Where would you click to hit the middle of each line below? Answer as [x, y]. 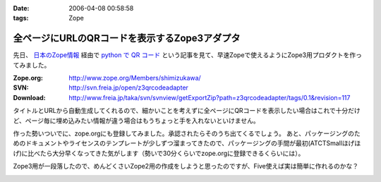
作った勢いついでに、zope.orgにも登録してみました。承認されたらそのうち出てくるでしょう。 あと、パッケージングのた [187, 133]
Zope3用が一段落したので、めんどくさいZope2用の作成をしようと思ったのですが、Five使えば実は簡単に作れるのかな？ [186, 166]
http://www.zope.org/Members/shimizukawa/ [135, 78]
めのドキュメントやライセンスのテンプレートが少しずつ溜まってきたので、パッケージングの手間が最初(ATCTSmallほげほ [187, 143]
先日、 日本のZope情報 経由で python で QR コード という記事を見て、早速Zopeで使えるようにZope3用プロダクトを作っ [188, 55]
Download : [29, 97]
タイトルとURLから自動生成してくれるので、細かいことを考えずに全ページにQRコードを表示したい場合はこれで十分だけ [187, 111]
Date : [21, 8]
